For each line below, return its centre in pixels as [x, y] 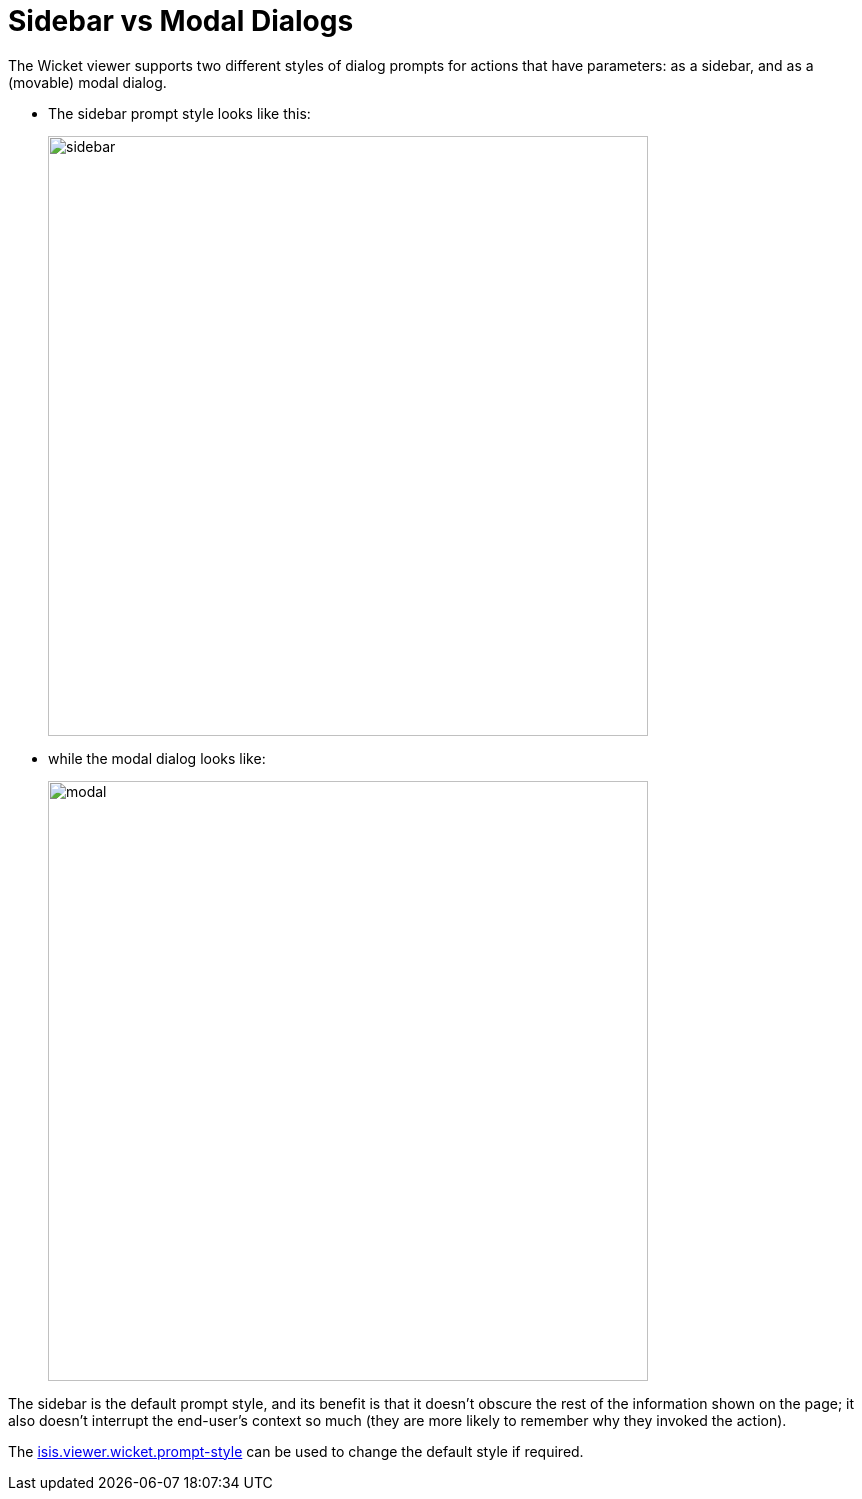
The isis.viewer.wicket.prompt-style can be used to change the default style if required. [296, 1451]
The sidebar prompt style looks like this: [179, 113]
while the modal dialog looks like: [157, 758]
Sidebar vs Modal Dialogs [181, 21]
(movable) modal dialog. [87, 82]
